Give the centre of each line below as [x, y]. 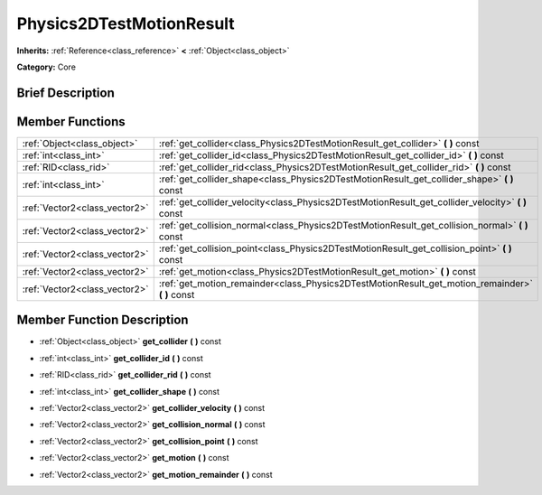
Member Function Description [103, 320]
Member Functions [71, 121]
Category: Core [47, 67]
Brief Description [65, 93]
